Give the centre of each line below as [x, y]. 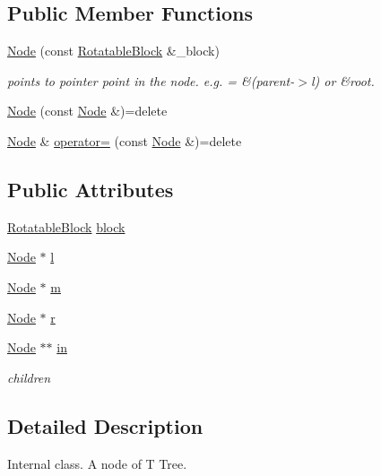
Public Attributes [91, 189]
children [29, 377]
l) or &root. [342, 80]
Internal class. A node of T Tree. [97, 463]
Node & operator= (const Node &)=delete [125, 140]
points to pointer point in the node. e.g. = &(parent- [151, 80]
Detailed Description [105, 425]
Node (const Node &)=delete [87, 111]
